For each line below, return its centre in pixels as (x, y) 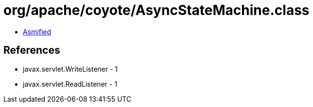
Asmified (37, 31)
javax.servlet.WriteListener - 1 (70, 69)
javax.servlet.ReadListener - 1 (70, 84)
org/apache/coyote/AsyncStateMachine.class (156, 10)
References (32, 50)
